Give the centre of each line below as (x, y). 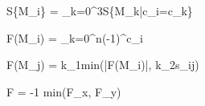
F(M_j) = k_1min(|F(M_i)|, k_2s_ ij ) (103, 65)
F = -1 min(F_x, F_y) (64, 91)
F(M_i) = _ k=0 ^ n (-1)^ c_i (75, 37)
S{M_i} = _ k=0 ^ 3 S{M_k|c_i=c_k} (100, 10)
